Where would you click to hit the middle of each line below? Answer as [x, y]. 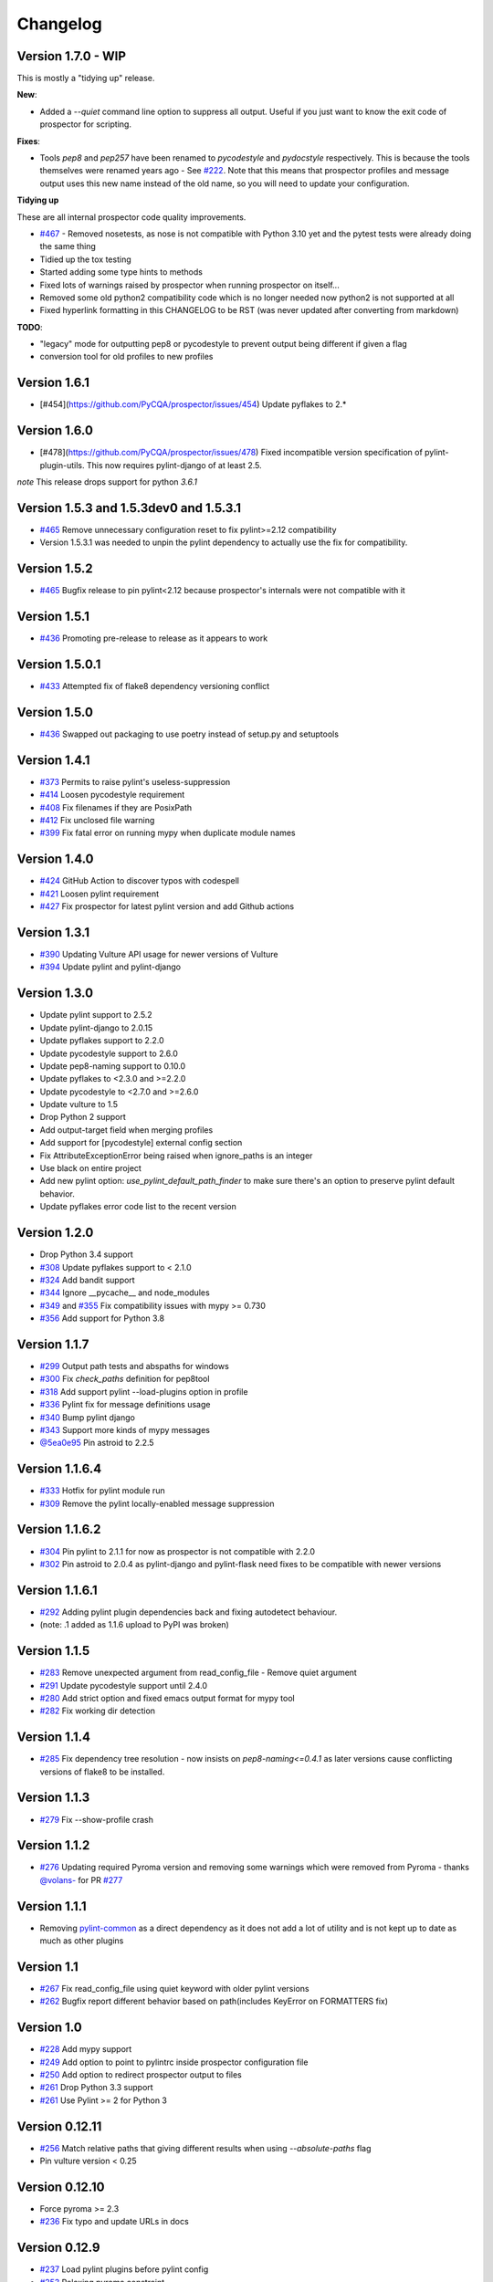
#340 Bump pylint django [88, 1417]
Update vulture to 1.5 [79, 1104]
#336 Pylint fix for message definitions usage [125, 1405]
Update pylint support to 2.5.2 [96, 1015]
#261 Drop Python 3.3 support [97, 2088]
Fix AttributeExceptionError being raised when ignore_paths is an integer [176, 1156]
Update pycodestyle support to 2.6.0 [109, 1053]
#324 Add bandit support [88, 1280]
